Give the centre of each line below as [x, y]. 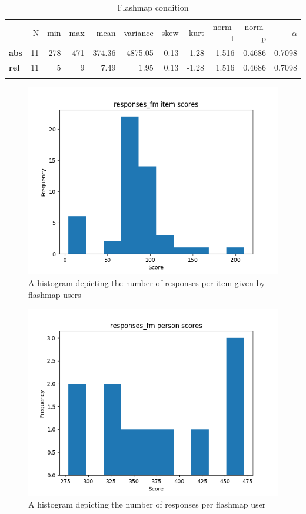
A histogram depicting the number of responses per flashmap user [147, 504]
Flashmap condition [153, 7]
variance [139, 32]
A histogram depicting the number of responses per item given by [147, 283]
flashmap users [55, 294]
